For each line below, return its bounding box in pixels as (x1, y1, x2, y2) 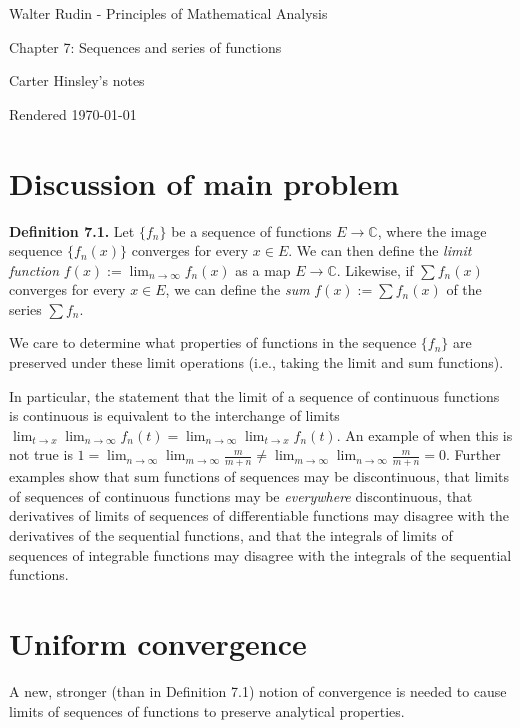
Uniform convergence (9, 623, 307, 664)
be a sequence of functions (171, 220, 332, 241)
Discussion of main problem (9, 162, 399, 203)
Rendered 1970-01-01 (9, 103, 137, 124)
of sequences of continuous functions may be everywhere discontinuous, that (9, 485, 473, 506)
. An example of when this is (336, 424, 513, 445)
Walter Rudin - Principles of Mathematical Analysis (9, 3, 328, 23)
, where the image (377, 220, 487, 241)
